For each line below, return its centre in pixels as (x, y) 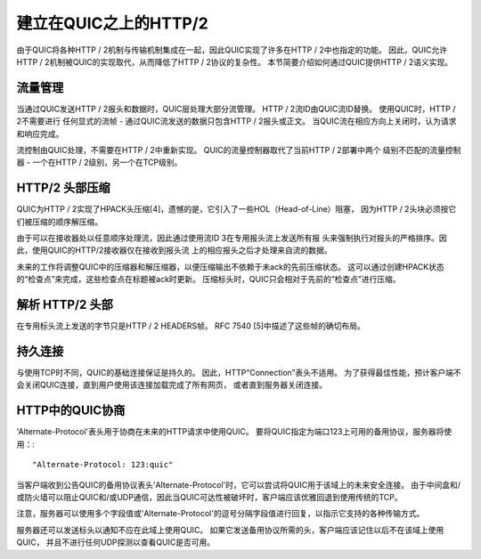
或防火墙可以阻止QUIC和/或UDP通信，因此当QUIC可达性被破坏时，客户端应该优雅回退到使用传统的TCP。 (209, 497)
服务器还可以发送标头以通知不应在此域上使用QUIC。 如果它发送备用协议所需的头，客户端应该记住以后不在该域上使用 (230, 530)
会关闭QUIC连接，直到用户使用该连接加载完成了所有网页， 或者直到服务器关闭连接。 (172, 385)
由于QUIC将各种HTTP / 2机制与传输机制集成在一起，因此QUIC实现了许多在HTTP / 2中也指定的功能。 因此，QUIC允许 (232, 50)
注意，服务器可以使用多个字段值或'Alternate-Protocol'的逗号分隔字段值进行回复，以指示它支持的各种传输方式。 (220, 514)
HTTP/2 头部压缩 (63, 188)
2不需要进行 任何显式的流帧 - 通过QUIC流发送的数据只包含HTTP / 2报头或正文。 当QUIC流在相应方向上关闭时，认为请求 (236, 121)
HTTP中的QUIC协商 (71, 411)
